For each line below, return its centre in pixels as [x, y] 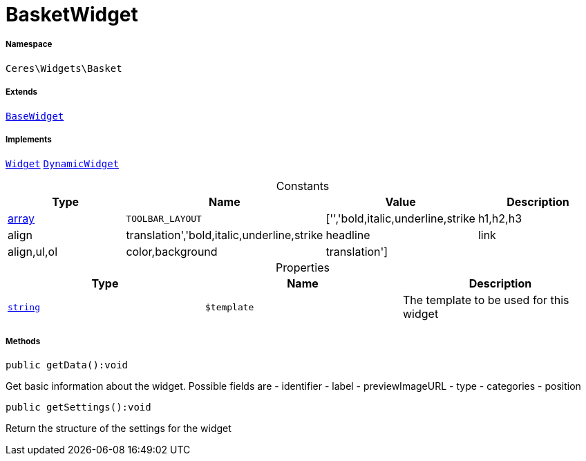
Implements [29, 139]
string [24, 307]
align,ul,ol [33, 252]
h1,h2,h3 [500, 219]
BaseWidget [35, 116]
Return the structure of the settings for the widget [119, 429]
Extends [22, 92]
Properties [303, 268]
